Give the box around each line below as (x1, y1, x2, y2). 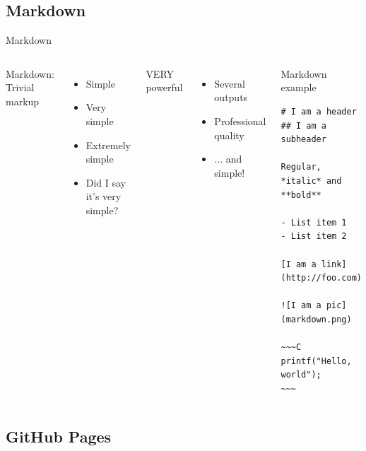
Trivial (6, 80, 35, 95)
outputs (214, 90, 248, 105)
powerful (146, 80, 183, 95)
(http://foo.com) (281, 273, 362, 283)
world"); (281, 370, 321, 380)
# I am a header (281, 106, 357, 117)
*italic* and (281, 175, 342, 186)
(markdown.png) (281, 314, 352, 324)
